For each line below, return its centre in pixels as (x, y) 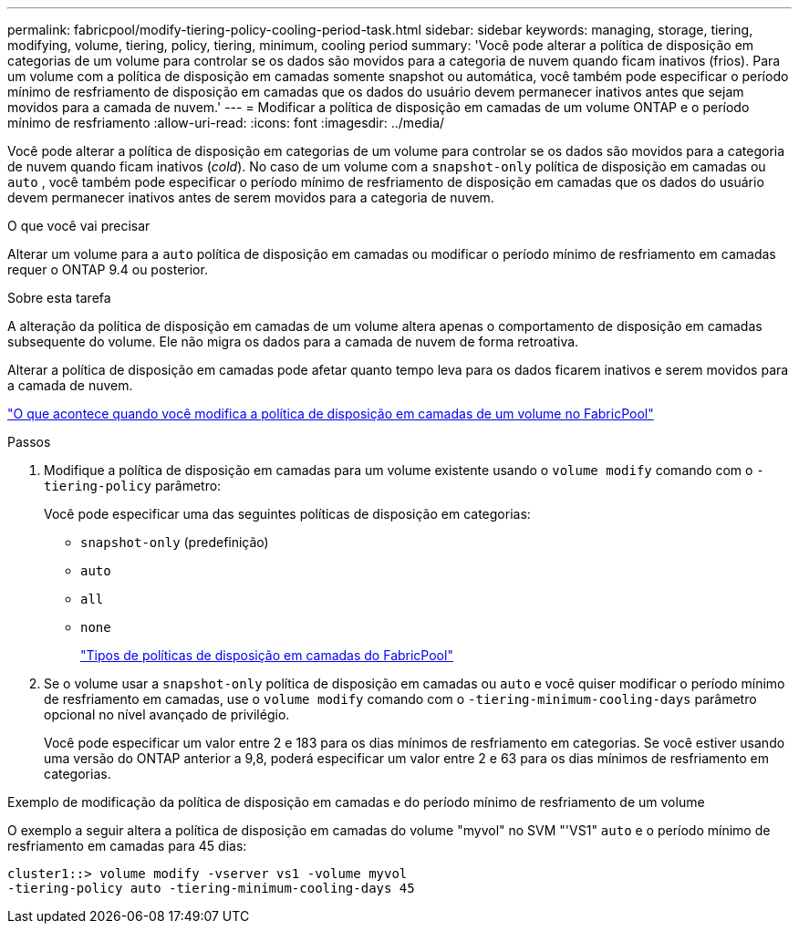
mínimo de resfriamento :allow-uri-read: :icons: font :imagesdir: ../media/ (226, 123)
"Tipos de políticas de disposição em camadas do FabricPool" (267, 655)
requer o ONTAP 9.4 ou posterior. (108, 269)
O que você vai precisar (79, 226)
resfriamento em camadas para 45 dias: (127, 846)
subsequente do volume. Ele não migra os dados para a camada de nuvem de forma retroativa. (293, 341)
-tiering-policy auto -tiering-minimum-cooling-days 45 (211, 888)
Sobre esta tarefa (59, 298)
